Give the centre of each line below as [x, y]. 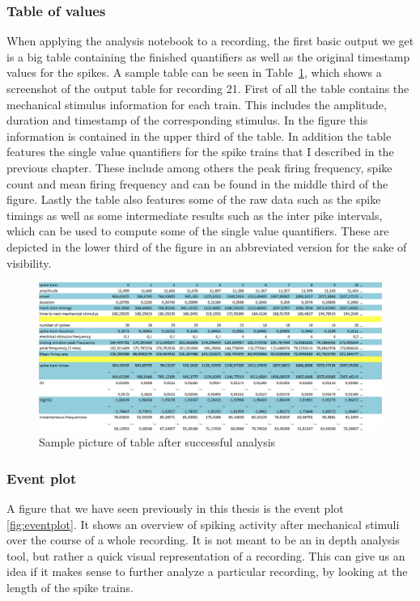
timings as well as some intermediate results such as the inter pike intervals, [195, 215]
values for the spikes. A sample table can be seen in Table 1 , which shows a [194, 72]
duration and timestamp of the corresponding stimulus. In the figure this [187, 120]
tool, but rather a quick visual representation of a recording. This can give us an [206, 555]
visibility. [29, 262]
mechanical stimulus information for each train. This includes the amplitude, [197, 104]
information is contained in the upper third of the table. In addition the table [199, 135]
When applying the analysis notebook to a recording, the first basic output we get [210, 41]
